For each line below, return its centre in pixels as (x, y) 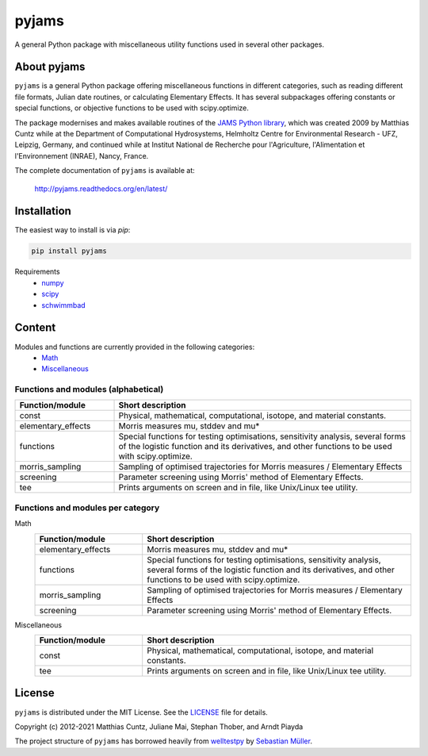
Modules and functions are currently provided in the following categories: (135, 347)
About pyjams (50, 67)
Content (35, 328)
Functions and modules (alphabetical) (89, 390)
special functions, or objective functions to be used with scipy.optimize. (132, 108)
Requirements (37, 272)
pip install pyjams (69, 251)
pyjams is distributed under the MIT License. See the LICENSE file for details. (141, 712)
